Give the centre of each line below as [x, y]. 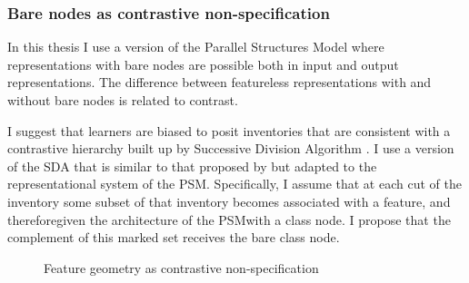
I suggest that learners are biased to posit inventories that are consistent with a [229, 130]
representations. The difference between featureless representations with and [220, 82]
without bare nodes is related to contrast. [123, 100]
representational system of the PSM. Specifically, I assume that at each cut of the [234, 184]
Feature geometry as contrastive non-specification [181, 267]
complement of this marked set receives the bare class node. [174, 237]
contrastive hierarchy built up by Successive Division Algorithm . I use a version [231, 148]
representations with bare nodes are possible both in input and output [203, 64]
